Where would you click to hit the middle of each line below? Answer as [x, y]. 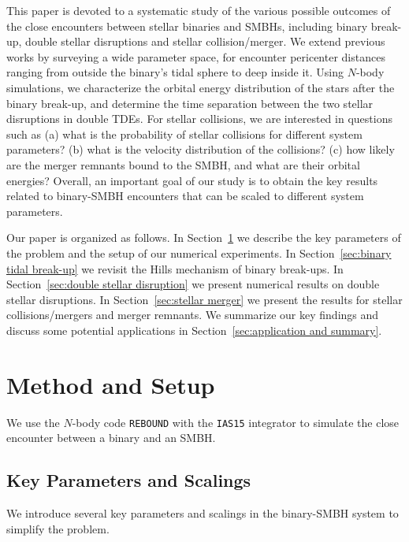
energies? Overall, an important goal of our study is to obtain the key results [192, 180]
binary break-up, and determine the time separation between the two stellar [190, 103]
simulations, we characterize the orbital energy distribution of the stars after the [201, 87]
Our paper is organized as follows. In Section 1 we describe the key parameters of [204, 238]
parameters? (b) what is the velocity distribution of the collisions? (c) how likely [201, 149]
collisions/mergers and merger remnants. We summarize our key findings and [193, 315]
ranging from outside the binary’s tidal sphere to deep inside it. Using [175, 72]
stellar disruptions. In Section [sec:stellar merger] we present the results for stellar [204, 299]
